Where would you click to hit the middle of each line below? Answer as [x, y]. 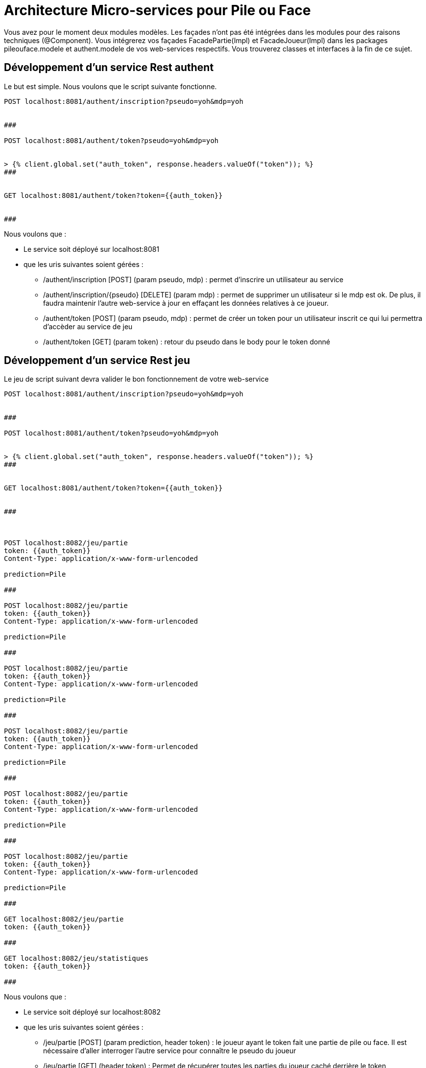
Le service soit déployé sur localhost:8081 [92, 249]
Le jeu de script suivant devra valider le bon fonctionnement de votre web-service [136, 379]
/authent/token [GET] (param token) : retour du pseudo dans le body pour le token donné [187, 341]
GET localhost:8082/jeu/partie [64, 919]
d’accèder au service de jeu [88, 326]
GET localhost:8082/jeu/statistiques [76, 959]
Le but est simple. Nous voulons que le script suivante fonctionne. [110, 86]
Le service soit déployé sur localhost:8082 [92, 1012]
